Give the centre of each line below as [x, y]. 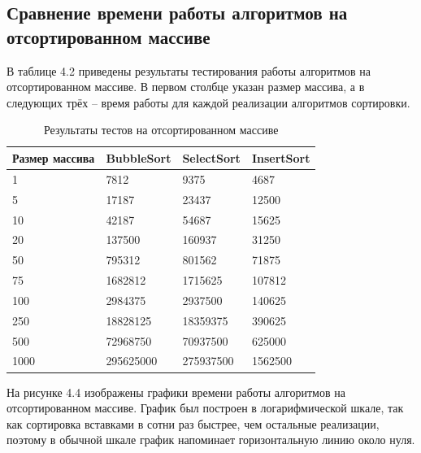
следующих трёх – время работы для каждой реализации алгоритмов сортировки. [208, 102]
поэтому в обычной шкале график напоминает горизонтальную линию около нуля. [211, 440]
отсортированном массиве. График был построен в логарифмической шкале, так [205, 408]
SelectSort [211, 157]
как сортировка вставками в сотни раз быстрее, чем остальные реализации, [193, 423]
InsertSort [281, 157]
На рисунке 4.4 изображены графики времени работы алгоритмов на [176, 392]
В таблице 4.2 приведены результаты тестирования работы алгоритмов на [189, 70]
